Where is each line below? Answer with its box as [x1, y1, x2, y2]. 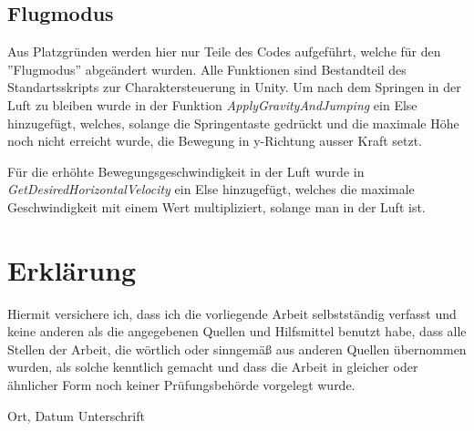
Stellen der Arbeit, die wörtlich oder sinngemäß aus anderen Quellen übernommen [7, 339, 467, 358]
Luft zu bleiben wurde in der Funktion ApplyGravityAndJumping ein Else [7, 95, 417, 114]
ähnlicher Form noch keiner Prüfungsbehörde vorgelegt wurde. [7, 375, 355, 395]
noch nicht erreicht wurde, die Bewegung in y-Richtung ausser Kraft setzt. [7, 131, 423, 150]
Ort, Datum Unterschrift [7, 405, 145, 425]
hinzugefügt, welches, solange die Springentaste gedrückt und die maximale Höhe [7, 113, 459, 132]
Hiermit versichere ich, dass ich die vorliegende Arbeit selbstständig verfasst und [7, 303, 457, 323]
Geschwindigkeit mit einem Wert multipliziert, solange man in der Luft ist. [7, 197, 426, 216]
